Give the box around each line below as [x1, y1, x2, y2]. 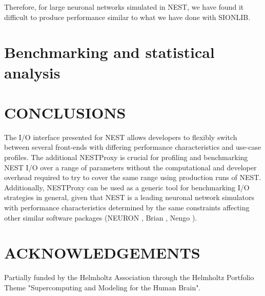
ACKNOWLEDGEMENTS [4, 242, 200, 263]
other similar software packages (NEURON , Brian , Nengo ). [4, 212, 197, 223]
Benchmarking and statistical [4, 42, 215, 63]
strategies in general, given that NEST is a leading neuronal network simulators [4, 192, 255, 203]
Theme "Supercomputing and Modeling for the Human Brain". [4, 282, 201, 292]
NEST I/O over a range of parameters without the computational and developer [4, 162, 257, 172]
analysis [4, 62, 60, 83]
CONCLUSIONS [4, 102, 126, 123]
